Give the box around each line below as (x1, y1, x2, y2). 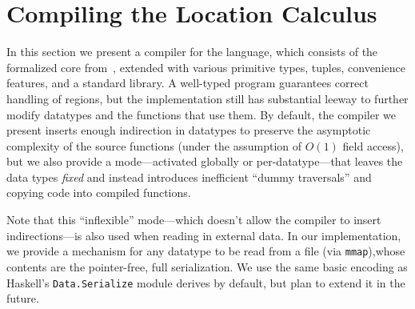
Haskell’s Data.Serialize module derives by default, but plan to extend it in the (6, 274, 405, 291)
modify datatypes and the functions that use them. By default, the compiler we (6, 106, 396, 122)
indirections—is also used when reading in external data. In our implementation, (6, 227, 401, 243)
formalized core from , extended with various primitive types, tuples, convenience (6, 58, 405, 75)
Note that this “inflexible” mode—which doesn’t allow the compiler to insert (6, 211, 381, 228)
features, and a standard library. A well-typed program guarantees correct (6, 74, 369, 91)
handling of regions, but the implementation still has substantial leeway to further (6, 90, 409, 106)
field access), (342, 137, 404, 154)
